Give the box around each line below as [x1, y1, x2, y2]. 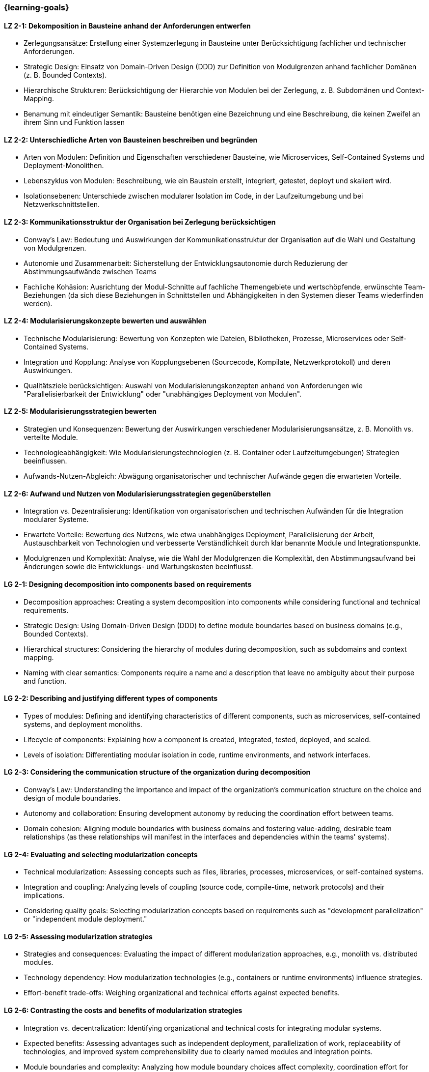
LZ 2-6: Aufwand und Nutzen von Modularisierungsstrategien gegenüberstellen [4, 489, 271, 498]
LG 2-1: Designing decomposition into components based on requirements [4, 579, 252, 588]
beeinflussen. [24, 457, 67, 465]
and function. [24, 676, 67, 685]
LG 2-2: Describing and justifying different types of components [4, 694, 218, 703]
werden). [24, 299, 53, 308]
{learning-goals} [4, 2, 69, 12]
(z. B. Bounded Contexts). [24, 71, 107, 80]
